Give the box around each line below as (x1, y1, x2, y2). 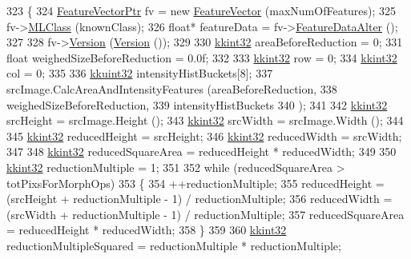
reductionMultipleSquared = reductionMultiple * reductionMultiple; (6, 237, 341, 253)
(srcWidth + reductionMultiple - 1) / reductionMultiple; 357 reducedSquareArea (6, 205, 405, 222)
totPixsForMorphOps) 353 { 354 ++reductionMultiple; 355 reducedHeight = (6, 174, 385, 191)
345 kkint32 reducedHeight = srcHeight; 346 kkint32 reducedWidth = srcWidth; (6, 127, 402, 144)
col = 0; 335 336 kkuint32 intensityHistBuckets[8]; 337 (6, 65, 273, 82)
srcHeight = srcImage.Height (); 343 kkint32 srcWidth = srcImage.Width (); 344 (6, 112, 404, 129)
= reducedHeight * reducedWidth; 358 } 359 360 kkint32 (6, 221, 287, 238)
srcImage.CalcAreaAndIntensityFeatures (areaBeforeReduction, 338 (6, 80, 337, 97)
